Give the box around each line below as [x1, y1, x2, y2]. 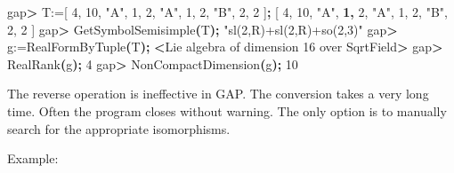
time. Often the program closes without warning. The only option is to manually [7, 101, 447, 120]
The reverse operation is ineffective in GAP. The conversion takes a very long [7, 84, 429, 103]
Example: [7, 149, 59, 168]
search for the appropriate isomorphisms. [7, 119, 231, 138]
